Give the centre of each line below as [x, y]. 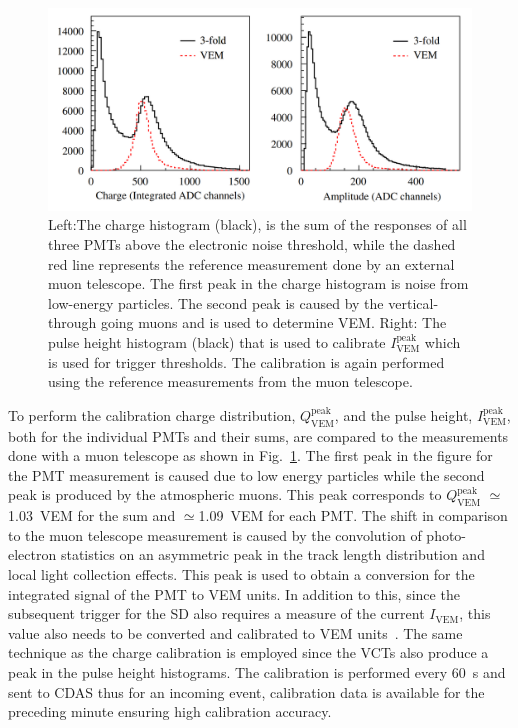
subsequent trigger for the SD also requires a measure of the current [216, 613]
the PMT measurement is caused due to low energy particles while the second [246, 474]
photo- [446, 534]
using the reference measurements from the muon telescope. [230, 381]
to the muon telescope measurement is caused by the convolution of [215, 534]
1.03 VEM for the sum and [92, 515]
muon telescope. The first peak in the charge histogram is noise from [258, 283]
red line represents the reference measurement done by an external [251, 263]
